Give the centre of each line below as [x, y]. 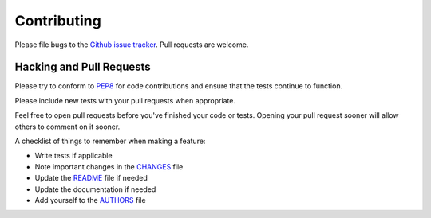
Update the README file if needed [91, 178]
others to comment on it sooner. [67, 127]
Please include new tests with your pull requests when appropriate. [125, 100]
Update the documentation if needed [95, 189]
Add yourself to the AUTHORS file [91, 200]
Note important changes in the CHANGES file [109, 166]
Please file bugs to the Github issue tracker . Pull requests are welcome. [132, 45]
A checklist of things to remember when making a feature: [110, 141]
